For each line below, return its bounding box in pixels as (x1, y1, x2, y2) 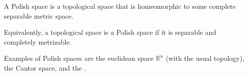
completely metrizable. (4, 36, 72, 47)
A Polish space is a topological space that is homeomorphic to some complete (4, 1, 236, 11)
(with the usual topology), (166, 53, 245, 63)
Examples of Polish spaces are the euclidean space (4, 53, 154, 63)
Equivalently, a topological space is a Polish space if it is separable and (4, 27, 217, 37)
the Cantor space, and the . (4, 62, 86, 73)
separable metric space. (4, 10, 73, 21)
